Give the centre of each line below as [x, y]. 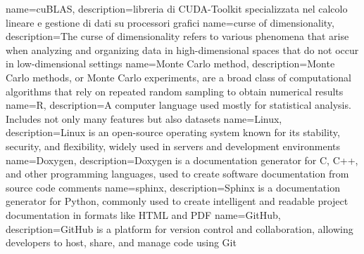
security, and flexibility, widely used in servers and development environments [173, 146]
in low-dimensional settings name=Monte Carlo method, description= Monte [170, 63]
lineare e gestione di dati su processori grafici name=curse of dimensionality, [170, 22]
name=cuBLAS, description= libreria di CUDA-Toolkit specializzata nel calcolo [177, 8]
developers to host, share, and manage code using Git [121, 242]
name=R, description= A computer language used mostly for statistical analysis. [178, 105]
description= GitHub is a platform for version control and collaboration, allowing [180, 228]
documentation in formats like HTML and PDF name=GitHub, [143, 214]
